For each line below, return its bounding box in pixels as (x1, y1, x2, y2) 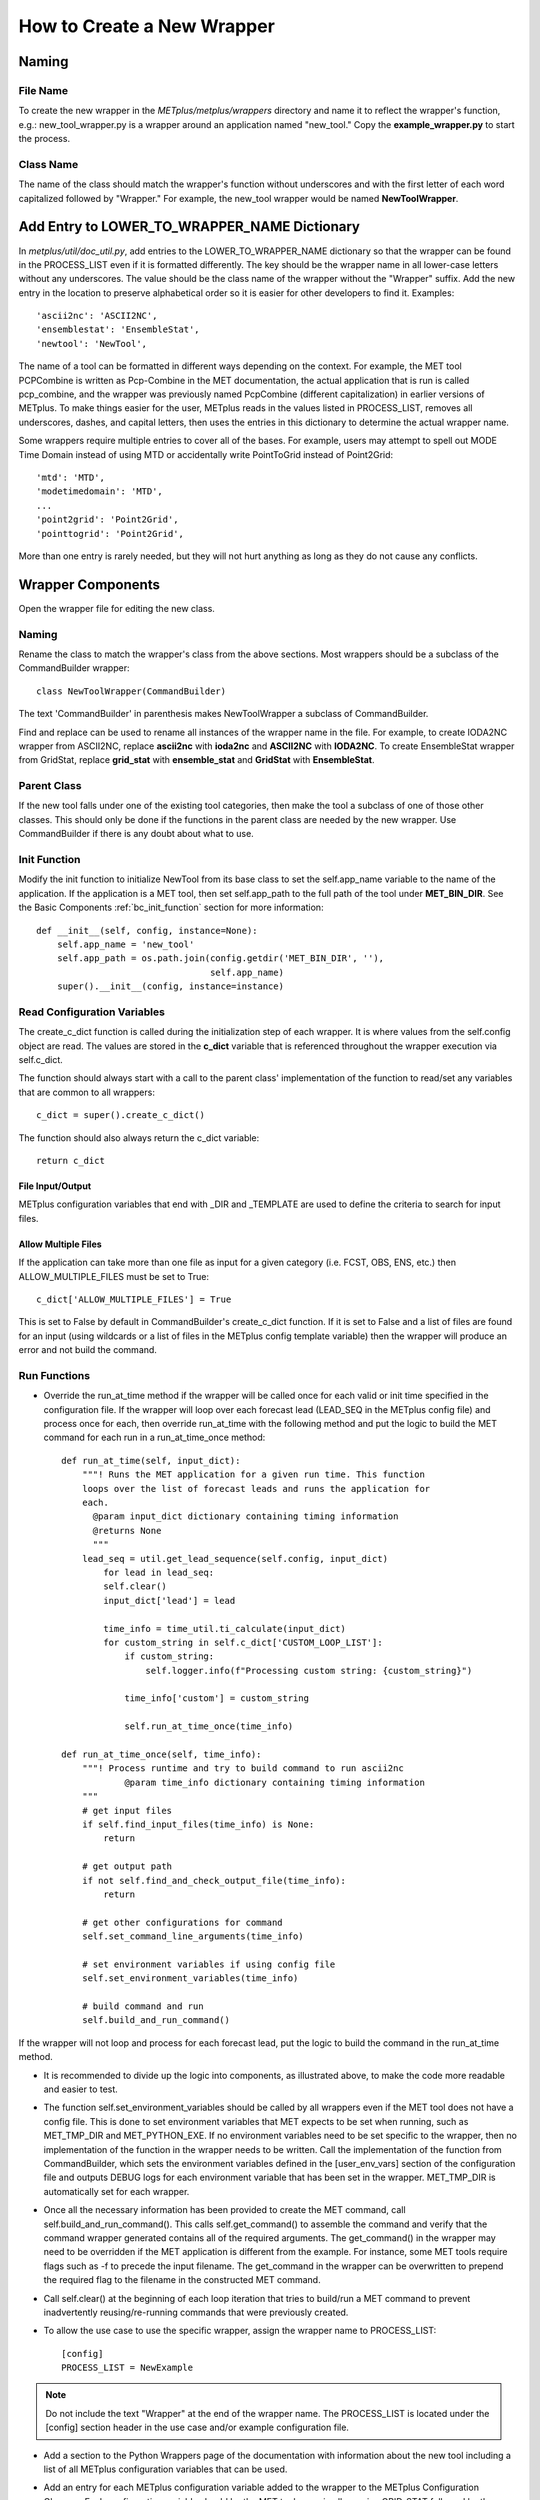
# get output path (81, 1861, 173, 1872)
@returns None (92, 1525, 162, 1536)
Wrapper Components (18, 576, 160, 593)
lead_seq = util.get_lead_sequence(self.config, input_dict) (81, 1553, 389, 1564)
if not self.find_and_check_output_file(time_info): (81, 1875, 347, 1886)
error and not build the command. (18, 1344, 157, 1356)
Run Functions (18, 1368, 90, 1382)
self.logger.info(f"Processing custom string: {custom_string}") (145, 1665, 473, 1676)
